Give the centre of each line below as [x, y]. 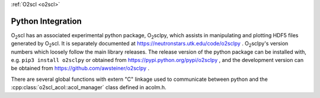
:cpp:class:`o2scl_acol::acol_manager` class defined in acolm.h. [89, 87]
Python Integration [47, 21]
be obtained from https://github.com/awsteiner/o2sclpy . [80, 68]
